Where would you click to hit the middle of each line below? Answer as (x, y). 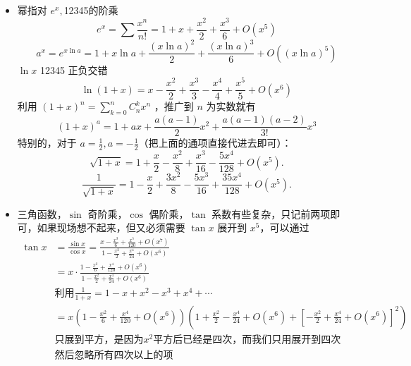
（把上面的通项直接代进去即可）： (215, 143)
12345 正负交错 (74, 69)
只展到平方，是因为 (99, 340)
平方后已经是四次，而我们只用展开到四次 (247, 340)
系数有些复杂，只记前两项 (271, 213)
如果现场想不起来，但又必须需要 (111, 227)
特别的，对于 (47, 143)
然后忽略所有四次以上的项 (114, 355)
